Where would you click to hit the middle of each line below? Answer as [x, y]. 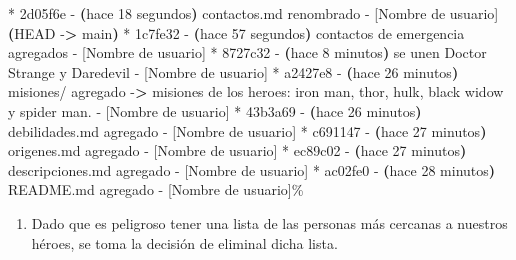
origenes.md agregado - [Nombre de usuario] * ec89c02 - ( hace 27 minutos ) [237, 150]
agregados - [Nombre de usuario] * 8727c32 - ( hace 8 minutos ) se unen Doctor [247, 52]
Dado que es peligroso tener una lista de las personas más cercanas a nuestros [269, 222]
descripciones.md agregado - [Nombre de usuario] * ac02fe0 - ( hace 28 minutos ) [252, 169]
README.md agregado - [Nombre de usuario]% [156, 189]
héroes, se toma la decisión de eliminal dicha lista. [184, 242]
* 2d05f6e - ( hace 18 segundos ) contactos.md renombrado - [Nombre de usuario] [253, 13]
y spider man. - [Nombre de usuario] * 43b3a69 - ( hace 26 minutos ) [215, 110]
